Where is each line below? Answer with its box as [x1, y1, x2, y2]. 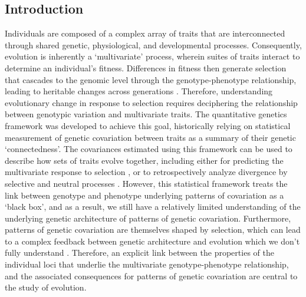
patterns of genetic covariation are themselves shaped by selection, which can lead [5, 223, 301, 236]
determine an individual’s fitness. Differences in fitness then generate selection [5, 61, 287, 74]
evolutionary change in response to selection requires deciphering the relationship [5, 96, 298, 108]
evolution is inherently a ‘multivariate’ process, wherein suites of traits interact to [5, 50, 300, 62]
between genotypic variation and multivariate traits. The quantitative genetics [5, 108, 287, 120]
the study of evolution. [5, 281, 87, 293]
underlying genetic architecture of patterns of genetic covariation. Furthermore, [5, 212, 291, 224]
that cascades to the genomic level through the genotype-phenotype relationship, [5, 73, 297, 85]
